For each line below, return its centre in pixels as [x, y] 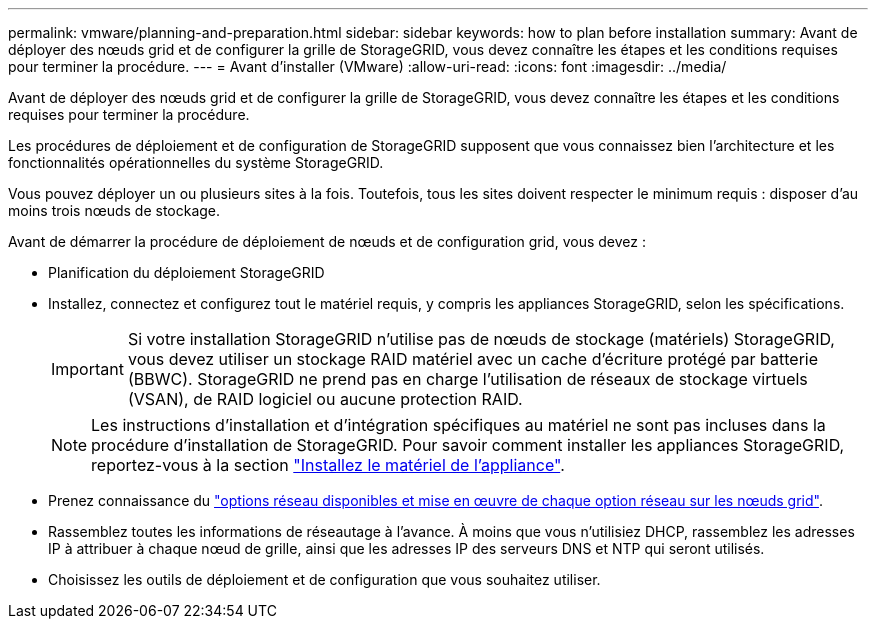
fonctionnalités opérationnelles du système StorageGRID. [196, 162]
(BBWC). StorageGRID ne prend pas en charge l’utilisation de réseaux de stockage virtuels [467, 379]
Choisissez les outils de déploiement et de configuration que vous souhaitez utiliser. [324, 579]
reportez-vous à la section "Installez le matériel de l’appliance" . [328, 465]
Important [87, 369]
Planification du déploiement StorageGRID [186, 272]
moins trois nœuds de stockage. [114, 210]
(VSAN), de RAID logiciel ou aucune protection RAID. [325, 399]
